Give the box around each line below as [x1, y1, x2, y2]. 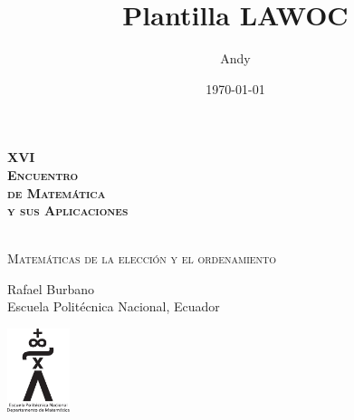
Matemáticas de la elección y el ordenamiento [7, 249, 277, 268]
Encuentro [7, 165, 79, 184]
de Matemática [7, 183, 106, 202]
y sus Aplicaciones [7, 201, 129, 220]
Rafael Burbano [7, 279, 95, 298]
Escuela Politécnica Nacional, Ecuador [7, 297, 220, 316]
